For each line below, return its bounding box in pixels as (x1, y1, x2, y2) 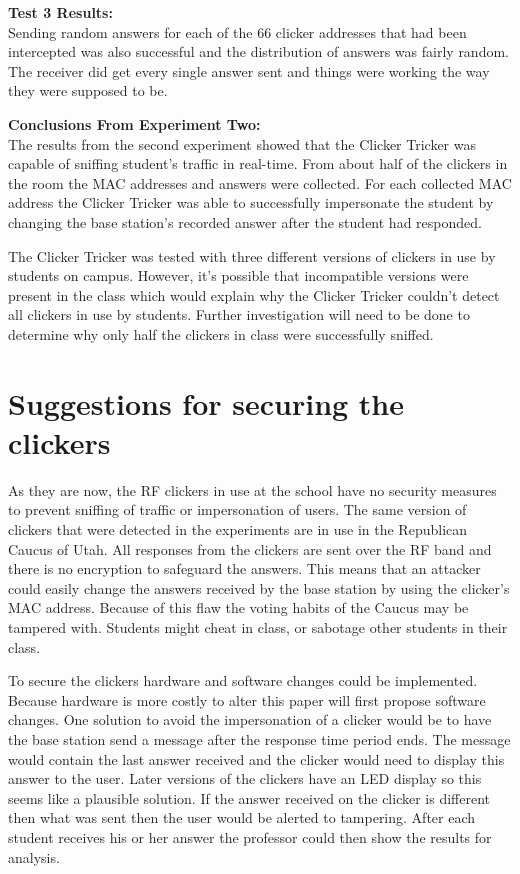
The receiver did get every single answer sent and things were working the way (8, 60, 490, 81)
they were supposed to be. (8, 80, 168, 101)
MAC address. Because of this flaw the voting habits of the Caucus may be (8, 597, 469, 618)
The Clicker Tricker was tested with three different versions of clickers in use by (8, 245, 496, 266)
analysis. (8, 846, 60, 867)
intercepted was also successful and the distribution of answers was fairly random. (8, 41, 509, 62)
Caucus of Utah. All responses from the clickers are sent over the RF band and (8, 538, 492, 559)
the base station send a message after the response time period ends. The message (8, 728, 511, 749)
